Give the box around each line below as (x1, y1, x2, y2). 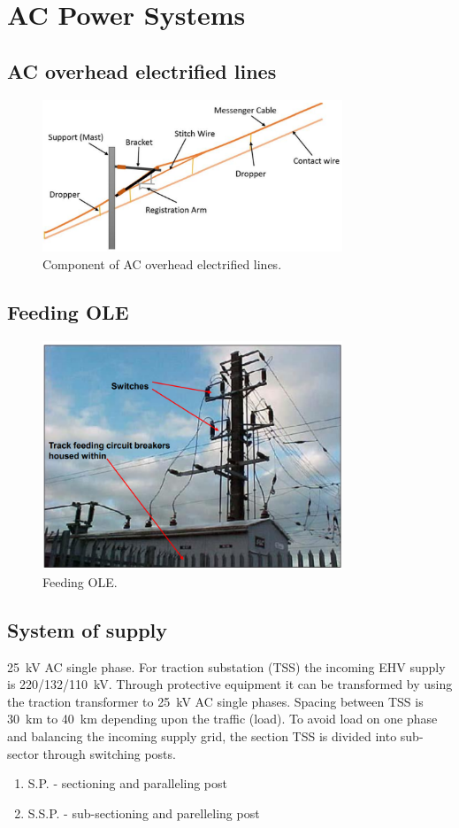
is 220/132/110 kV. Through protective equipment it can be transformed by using (7, 675, 453, 693)
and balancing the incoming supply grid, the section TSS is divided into (7, 727, 397, 746)
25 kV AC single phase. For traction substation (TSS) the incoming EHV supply (7, 657, 446, 676)
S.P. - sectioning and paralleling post (27, 774, 227, 793)
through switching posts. (42, 744, 176, 762)
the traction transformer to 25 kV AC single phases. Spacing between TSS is (7, 692, 424, 710)
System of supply (7, 615, 168, 643)
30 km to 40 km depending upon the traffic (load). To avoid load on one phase (7, 709, 438, 728)
